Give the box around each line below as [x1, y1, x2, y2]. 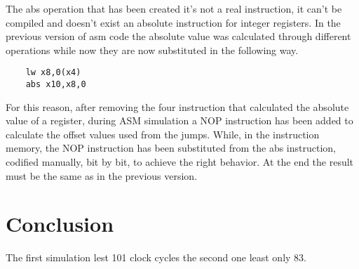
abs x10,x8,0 [25, 79, 86, 90]
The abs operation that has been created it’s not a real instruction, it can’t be [6, 1, 342, 15]
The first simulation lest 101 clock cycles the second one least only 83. [6, 250, 306, 265]
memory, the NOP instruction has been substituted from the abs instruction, [6, 140, 337, 155]
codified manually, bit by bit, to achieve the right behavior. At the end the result [6, 155, 354, 169]
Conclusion [6, 209, 114, 238]
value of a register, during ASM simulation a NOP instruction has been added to [6, 113, 353, 128]
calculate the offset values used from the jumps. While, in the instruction [6, 126, 320, 141]
